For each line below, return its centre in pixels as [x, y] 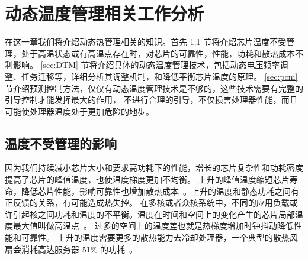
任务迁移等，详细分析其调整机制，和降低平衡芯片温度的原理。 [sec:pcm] [159, 76]
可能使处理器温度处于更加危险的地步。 [79, 111]
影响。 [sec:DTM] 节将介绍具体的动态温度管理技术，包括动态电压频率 [146, 65]
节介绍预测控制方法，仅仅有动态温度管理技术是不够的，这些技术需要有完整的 [154, 88]
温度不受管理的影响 [61, 143]
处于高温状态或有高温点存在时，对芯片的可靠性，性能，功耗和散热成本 [158, 53]
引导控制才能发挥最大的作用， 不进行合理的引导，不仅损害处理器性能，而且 [151, 100]
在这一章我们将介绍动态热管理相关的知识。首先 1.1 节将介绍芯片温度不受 [146, 42]
